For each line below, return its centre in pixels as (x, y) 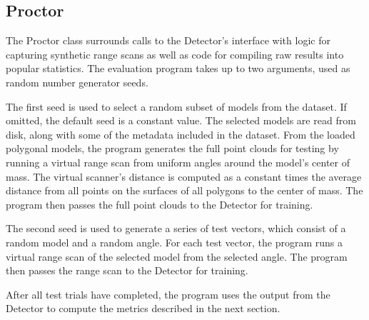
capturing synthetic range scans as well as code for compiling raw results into (175, 54)
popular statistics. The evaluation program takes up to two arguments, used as (178, 68)
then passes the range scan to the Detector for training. (127, 270)
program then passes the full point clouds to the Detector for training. (160, 204)
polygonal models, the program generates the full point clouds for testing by (172, 148)
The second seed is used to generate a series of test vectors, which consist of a (176, 228)
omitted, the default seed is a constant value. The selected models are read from (181, 120)
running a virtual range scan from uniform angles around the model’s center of (178, 162)
